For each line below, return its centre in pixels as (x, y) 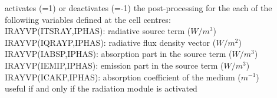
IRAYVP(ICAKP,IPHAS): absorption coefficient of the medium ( (123, 77)
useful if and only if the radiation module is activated (101, 88)
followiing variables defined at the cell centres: (88, 19)
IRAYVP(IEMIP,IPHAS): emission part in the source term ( (114, 65)
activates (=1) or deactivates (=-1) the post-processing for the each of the (138, 8)
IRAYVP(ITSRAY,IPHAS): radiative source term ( (98, 31)
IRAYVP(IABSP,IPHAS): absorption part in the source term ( (118, 54)
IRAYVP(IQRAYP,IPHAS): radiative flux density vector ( (111, 42)
